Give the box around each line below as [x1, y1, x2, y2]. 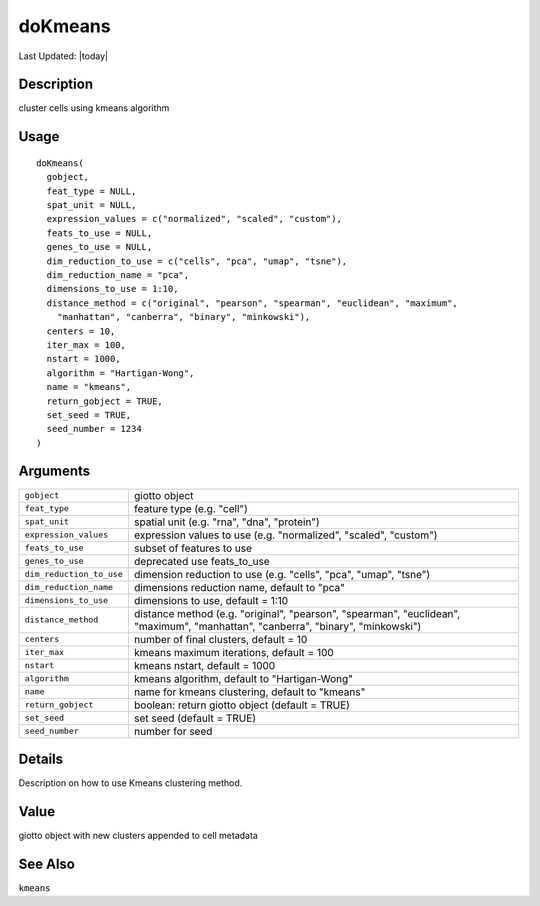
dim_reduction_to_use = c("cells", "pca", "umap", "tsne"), [46, 255, 348, 267]
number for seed [133, 724, 213, 738]
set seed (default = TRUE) [133, 711, 257, 725]
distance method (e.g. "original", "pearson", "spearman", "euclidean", [133, 606, 461, 620]
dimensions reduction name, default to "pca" [133, 580, 345, 594]
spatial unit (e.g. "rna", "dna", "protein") [133, 515, 320, 529]
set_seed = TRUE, [46, 409, 132, 420]
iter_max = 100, [46, 339, 127, 350]
